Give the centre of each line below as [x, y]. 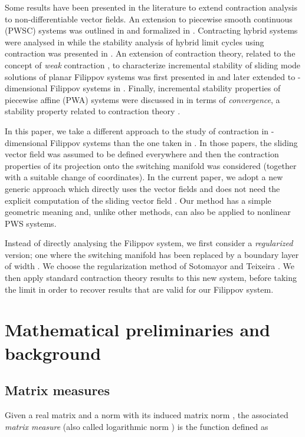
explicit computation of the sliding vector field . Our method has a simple [138, 200]
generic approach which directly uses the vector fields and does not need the [142, 188]
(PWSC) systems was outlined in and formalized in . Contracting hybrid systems [151, 30]
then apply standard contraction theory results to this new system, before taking [151, 278]
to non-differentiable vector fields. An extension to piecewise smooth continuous [149, 19]
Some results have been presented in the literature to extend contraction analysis [151, 7]
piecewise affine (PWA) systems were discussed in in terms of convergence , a [142, 99]
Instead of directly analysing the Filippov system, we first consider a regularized [149, 243]
